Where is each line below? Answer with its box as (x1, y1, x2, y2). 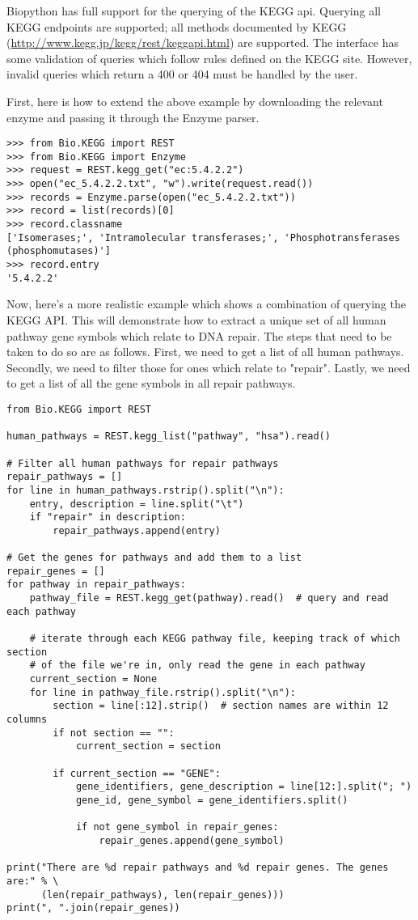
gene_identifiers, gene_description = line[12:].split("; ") (75, 781, 412, 793)
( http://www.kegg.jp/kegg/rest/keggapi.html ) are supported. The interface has (6, 34, 399, 51)
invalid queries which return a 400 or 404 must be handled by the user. (6, 66, 358, 83)
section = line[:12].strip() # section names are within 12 (53, 700, 389, 712)
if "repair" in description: (29, 511, 186, 524)
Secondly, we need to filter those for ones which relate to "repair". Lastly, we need (6, 358, 411, 375)
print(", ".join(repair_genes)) (6, 902, 180, 914)
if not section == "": (53, 727, 175, 739)
